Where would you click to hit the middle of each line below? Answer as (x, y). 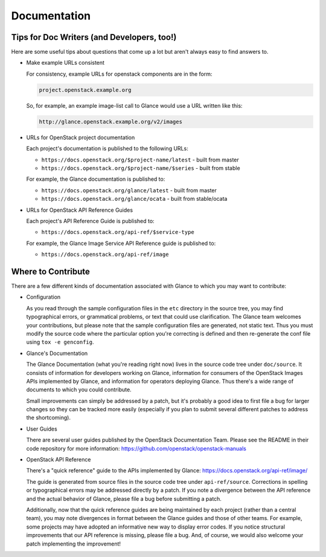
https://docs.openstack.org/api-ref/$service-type (118, 232)
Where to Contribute (51, 271)
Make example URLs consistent (66, 63)
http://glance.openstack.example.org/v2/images (110, 122)
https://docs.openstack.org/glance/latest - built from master (129, 190)
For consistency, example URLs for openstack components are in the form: (119, 74)
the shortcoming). (48, 418)
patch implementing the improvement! (73, 544)
